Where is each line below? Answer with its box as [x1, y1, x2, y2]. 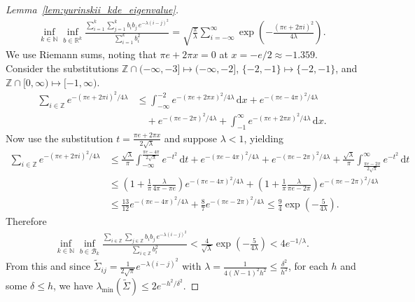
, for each [288, 259, 328, 273]
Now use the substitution [6, 130, 113, 145]
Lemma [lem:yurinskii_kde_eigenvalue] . [6, 2, 179, 16]
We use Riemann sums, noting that [6, 47, 157, 62]
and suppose [164, 130, 218, 145]
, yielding [244, 130, 283, 145]
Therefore [6, 214, 47, 228]
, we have [53, 277, 93, 292]
